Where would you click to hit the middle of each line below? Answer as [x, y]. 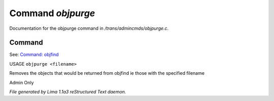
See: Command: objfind [34, 55]
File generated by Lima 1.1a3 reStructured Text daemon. [68, 92]
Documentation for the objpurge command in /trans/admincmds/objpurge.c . [89, 28]
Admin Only [22, 82]
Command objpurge [52, 13]
